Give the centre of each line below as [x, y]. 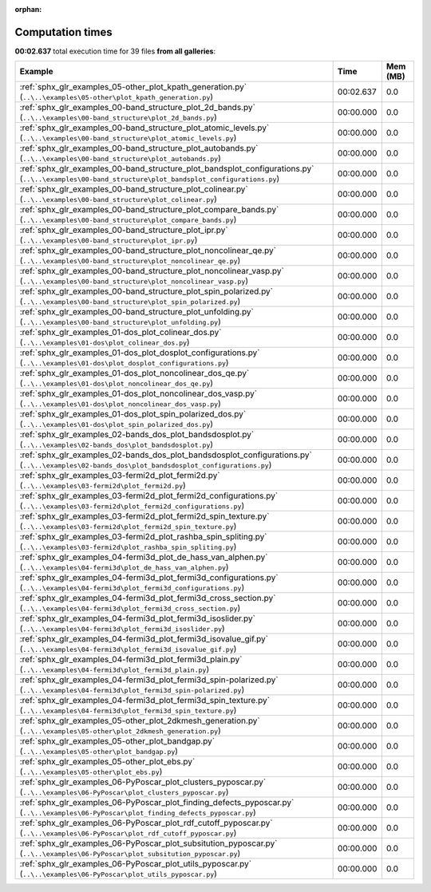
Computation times [63, 32]
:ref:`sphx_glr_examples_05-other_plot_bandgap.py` [117, 741]
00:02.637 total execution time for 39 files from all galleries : [115, 51]
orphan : [28, 9]
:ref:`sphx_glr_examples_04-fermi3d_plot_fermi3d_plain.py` [131, 660]
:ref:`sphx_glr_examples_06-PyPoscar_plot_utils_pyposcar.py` [135, 864]
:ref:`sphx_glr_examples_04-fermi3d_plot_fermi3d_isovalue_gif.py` [144, 639]
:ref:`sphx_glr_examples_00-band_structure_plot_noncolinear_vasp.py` [152, 271]
